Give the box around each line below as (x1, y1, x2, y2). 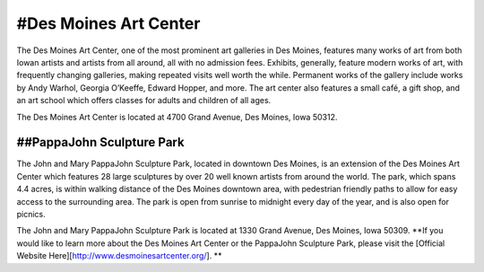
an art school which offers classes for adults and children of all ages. (16, 95, 272, 106)
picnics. (16, 208, 47, 219)
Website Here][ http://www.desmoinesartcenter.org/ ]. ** (16, 250, 222, 261)
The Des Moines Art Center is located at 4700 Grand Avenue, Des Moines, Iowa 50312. (16, 111, 338, 122)
